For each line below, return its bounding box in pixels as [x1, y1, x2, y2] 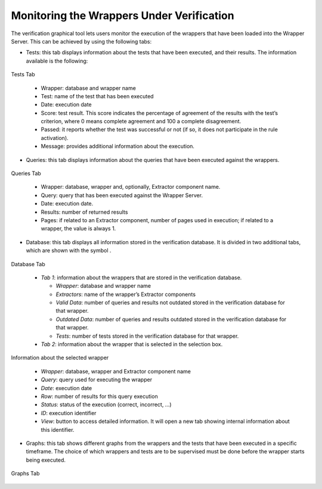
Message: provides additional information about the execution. [41, 143, 195, 150]
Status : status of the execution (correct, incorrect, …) [41, 401, 172, 408]
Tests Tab [11, 71, 35, 78]
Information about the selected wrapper [11, 354, 109, 362]
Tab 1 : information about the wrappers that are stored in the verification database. [41, 274, 242, 281]
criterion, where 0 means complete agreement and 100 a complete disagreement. [41, 118, 241, 125]
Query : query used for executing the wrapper [41, 376, 152, 384]
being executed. [26, 456, 66, 463]
